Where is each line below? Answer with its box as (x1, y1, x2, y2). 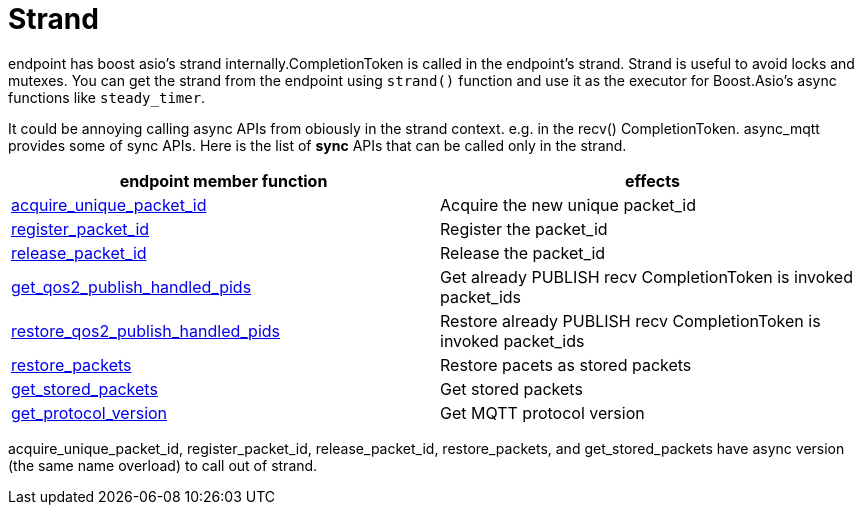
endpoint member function (119, 170, 328, 191)
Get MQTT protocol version (440, 402, 645, 423)
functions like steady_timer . (8, 88, 206, 106)
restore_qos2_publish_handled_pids (11, 320, 281, 341)
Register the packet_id (440, 218, 608, 239)
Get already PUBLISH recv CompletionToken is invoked (440, 266, 853, 287)
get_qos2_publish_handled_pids (11, 276, 252, 297)
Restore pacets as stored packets (440, 354, 692, 375)
